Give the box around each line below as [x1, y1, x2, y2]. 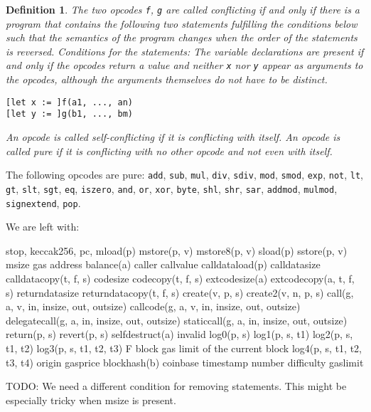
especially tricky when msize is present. [6, 392, 176, 407]
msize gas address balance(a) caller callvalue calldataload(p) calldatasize [6, 257, 321, 272]
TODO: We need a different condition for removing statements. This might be [6, 379, 347, 393]
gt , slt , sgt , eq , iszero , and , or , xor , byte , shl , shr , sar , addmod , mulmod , [6, 181, 338, 196]
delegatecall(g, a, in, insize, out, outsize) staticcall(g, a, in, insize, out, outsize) [6, 312, 348, 327]
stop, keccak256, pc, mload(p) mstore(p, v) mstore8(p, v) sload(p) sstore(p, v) [6, 243, 348, 258]
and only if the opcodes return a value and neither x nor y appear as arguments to [6, 58, 363, 73]
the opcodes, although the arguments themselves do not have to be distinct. [6, 72, 328, 87]
